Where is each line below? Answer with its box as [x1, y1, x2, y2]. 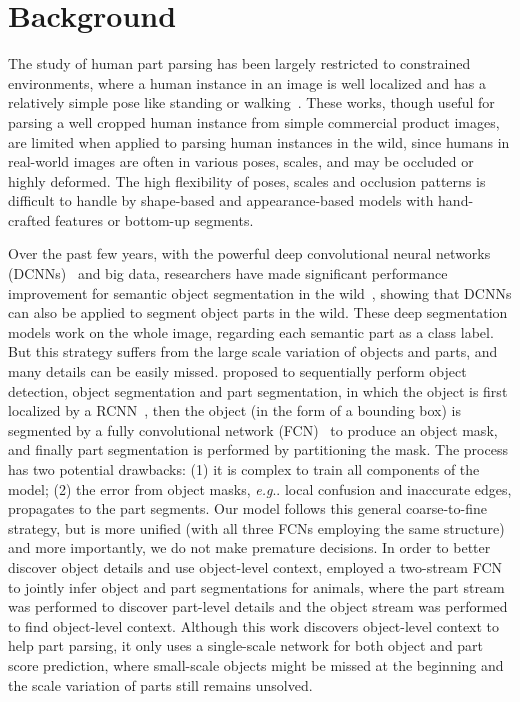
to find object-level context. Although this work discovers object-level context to [8, 615, 500, 636]
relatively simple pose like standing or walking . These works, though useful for [8, 92, 495, 113]
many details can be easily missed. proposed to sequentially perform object [8, 361, 467, 382]
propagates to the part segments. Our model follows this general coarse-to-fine [8, 498, 487, 519]
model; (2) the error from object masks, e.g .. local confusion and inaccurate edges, [8, 478, 512, 499]
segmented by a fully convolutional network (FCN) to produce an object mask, [8, 419, 498, 440]
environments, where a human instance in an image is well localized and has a [8, 72, 486, 93]
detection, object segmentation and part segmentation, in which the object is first [8, 380, 508, 401]
